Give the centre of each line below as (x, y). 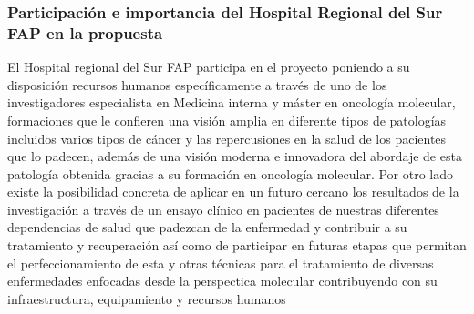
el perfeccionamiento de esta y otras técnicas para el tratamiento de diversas (221, 263)
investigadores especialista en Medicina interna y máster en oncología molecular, (232, 102)
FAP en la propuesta (85, 32)
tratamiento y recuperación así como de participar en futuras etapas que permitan (237, 245)
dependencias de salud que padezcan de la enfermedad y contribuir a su (207, 227)
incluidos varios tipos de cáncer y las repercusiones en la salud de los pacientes (227, 138)
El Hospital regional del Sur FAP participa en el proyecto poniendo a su (209, 67)
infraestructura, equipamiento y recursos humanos (147, 298)
